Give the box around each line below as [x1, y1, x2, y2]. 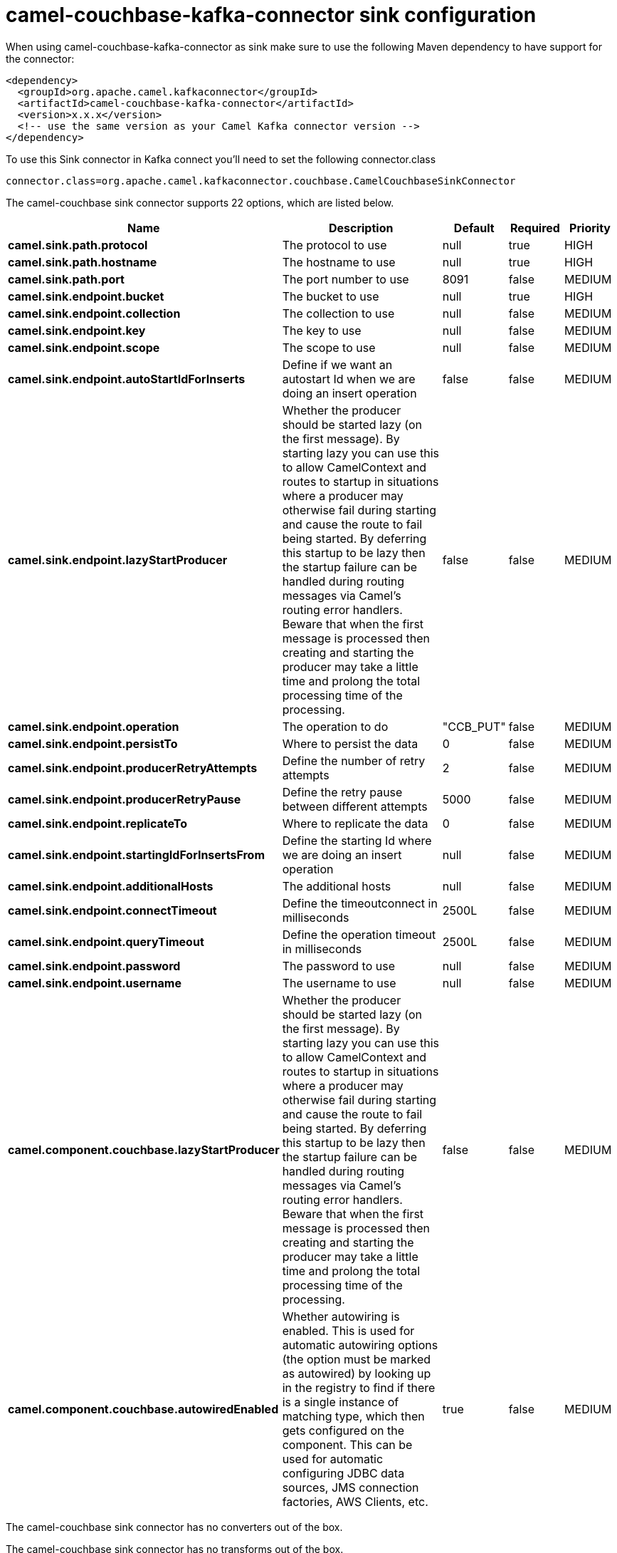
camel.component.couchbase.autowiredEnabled [8, 1401, 279, 1416]
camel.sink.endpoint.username [8, 975, 181, 990]
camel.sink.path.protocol [8, 237, 148, 252]
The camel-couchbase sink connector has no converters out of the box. [6, 1520, 343, 1533]
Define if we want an [282, 357, 393, 372]
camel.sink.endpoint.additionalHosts [8, 878, 213, 893]
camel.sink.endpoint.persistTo [8, 736, 178, 751]
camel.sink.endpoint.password [8, 958, 181, 973]
